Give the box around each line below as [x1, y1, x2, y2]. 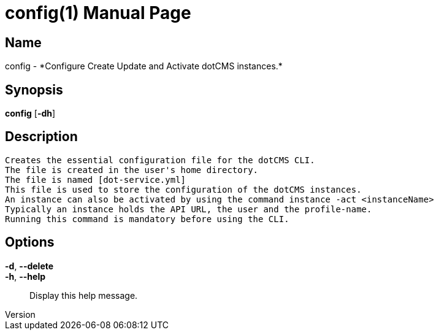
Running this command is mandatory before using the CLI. [5, 214, 289, 224]
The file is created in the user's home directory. [5, 164, 259, 175]
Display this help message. [29, 290, 138, 301]
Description [5, 129, 78, 145]
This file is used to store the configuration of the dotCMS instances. [5, 184, 362, 194]
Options [5, 234, 55, 250]
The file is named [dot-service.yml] [5, 174, 186, 185]
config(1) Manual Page [5, 2, 191, 23]
